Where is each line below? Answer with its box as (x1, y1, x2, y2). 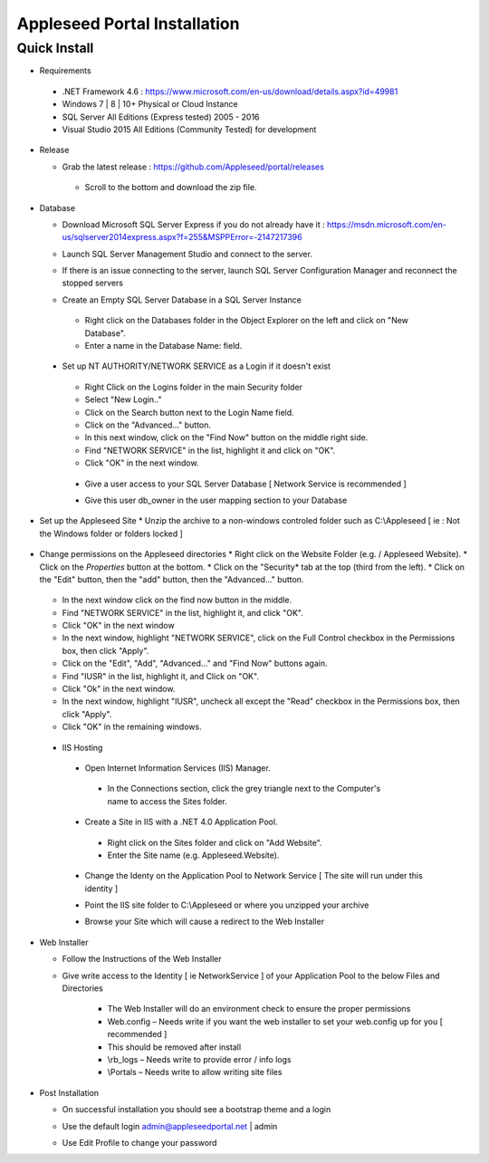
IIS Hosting (62, 742, 103, 753)
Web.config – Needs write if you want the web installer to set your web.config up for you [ (107, 1015, 444, 1027)
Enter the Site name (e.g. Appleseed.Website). (107, 850, 280, 860)
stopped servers (62, 277, 124, 289)
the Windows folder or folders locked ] (39, 528, 183, 539)
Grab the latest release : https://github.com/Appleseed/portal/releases (62, 161, 325, 172)
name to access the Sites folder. (107, 795, 227, 806)
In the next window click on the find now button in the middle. (62, 594, 292, 606)
